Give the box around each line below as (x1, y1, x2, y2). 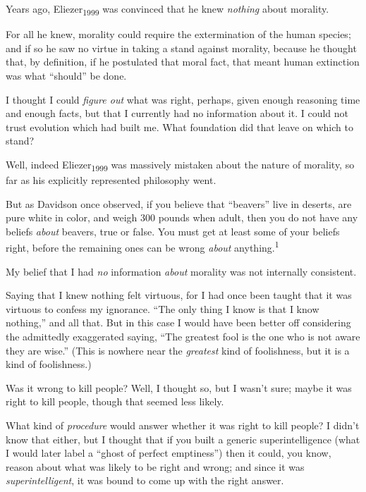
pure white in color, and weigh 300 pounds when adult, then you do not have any (6, 210, 358, 225)
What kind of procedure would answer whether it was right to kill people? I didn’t (6, 417, 360, 432)
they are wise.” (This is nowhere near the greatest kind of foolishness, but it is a (6, 343, 350, 357)
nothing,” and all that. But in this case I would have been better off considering (6, 315, 351, 330)
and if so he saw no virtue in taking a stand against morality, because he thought (6, 40, 357, 55)
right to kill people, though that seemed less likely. (6, 394, 224, 409)
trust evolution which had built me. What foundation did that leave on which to (6, 119, 353, 134)
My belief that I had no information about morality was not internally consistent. (6, 264, 357, 278)
